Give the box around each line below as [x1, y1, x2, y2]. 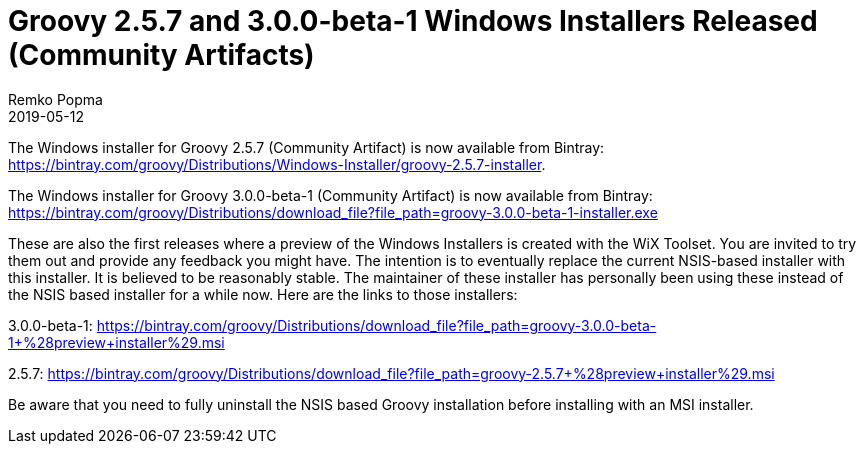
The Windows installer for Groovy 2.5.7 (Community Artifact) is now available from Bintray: [8, 138, 605, 156]
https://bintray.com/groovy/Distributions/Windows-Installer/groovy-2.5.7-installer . [8, 155, 546, 173]
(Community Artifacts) [8, 38, 315, 72]
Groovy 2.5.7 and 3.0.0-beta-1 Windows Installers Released [8, 4, 818, 38]
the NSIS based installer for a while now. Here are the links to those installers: [8, 285, 518, 303]
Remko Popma [8, 90, 103, 108]
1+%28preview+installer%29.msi [8, 333, 225, 351]
